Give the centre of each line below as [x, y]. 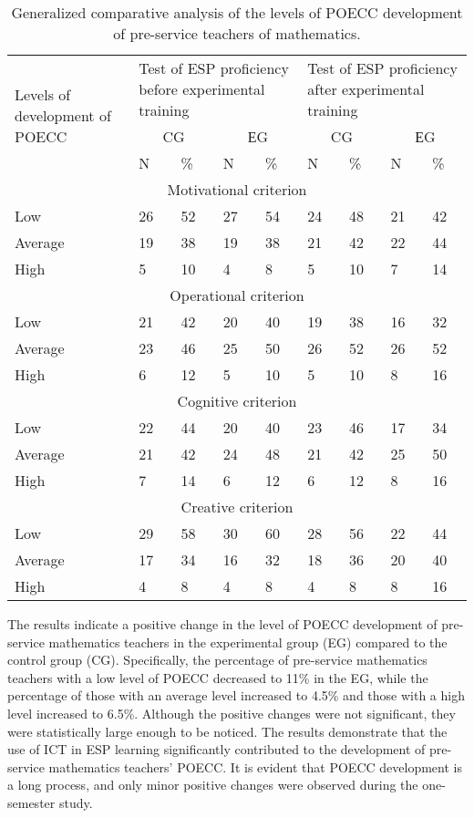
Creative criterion [237, 507]
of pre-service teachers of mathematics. [237, 33]
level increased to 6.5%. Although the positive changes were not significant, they [232, 713]
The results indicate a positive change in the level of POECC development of [222, 624]
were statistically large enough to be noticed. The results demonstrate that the [227, 731]
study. [76, 802]
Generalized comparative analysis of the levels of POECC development [237, 12]
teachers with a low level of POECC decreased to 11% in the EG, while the [218, 677]
